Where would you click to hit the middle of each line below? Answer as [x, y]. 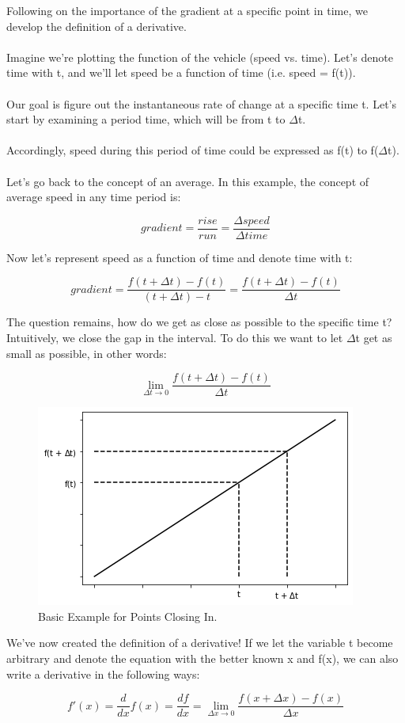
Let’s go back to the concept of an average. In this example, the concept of [188, 181]
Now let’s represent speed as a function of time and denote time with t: [180, 257]
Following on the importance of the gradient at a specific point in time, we [187, 10]
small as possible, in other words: [87, 353]
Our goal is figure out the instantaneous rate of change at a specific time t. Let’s [201, 103]
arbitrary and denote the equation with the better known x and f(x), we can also [202, 658]
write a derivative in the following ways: [103, 674]
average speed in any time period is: [94, 197]
